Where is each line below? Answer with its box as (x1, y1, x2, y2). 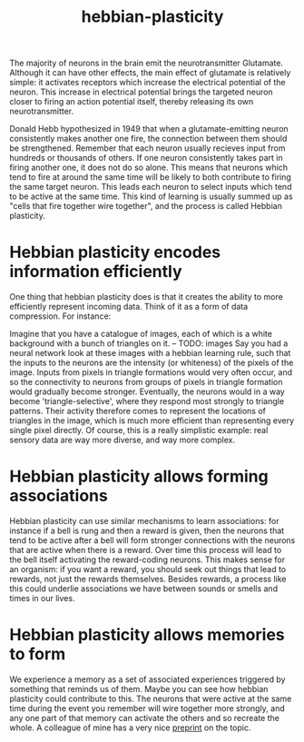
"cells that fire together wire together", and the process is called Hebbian (9, 201, 283, 212)
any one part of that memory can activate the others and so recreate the (9, 713, 279, 723)
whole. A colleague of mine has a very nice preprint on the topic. (9, 722, 251, 733)
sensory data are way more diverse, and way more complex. (9, 434, 236, 446)
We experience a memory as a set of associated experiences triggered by (9, 674, 286, 685)
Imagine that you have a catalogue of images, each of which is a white (9, 329, 272, 340)
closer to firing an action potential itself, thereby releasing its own (9, 96, 254, 107)
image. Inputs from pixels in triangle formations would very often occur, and (9, 367, 293, 378)
